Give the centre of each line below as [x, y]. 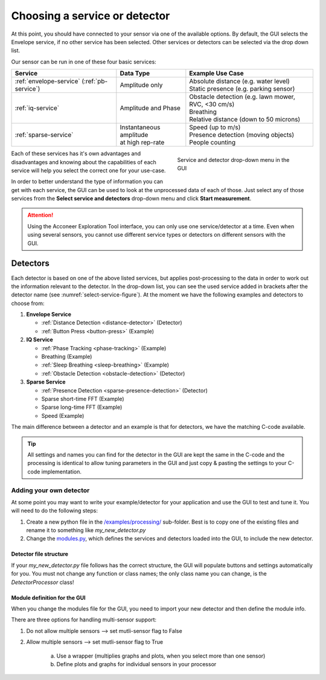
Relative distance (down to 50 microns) [245, 120]
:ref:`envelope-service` [48, 82]
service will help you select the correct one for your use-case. [88, 170]
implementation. [61, 472]
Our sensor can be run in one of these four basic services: [84, 62]
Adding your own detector [50, 490]
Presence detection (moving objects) [242, 135]
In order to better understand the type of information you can [87, 182]
